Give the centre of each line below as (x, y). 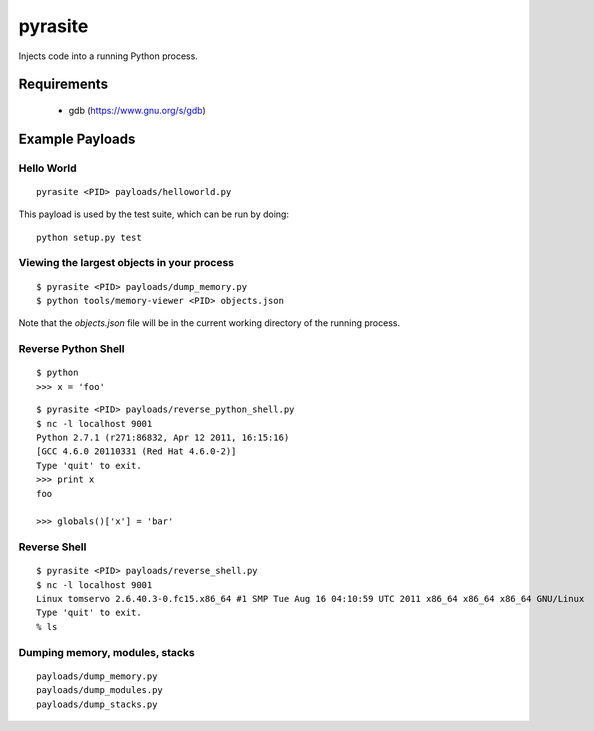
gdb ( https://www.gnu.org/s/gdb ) (137, 110)
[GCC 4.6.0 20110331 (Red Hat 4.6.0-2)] (136, 451)
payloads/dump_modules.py (100, 690)
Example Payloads (77, 138)
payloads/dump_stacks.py (97, 704)
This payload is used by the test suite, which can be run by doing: (154, 214)
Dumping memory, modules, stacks (106, 652)
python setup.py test (89, 237)
